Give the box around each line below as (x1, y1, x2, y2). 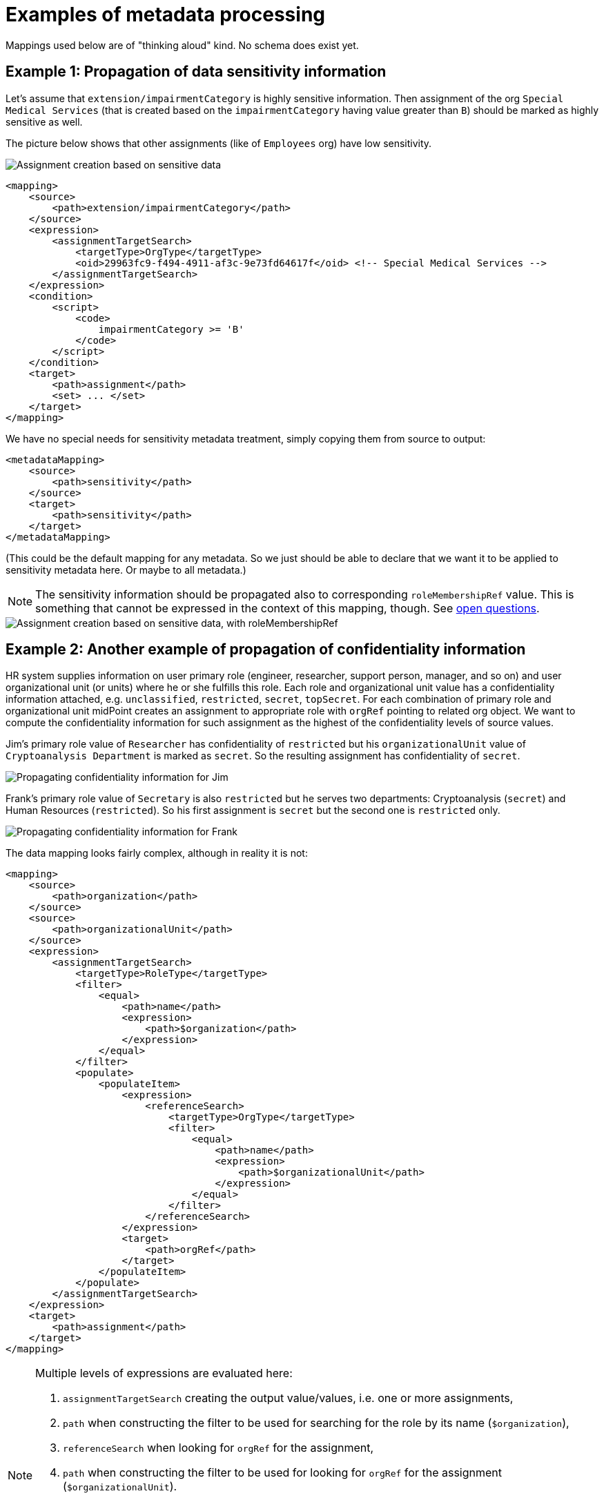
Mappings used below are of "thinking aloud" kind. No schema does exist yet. (6, 39, 359, 51)
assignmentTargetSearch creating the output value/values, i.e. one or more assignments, (63, 1391, 514, 1405)
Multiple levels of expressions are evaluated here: (35, 1366, 293, 1381)
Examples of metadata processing (6, 3, 326, 26)
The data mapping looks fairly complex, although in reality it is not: (6, 847, 308, 859)
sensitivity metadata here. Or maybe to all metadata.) (6, 563, 246, 576)
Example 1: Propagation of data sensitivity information (6, 63, 387, 81)
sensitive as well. (6, 115, 83, 128)
